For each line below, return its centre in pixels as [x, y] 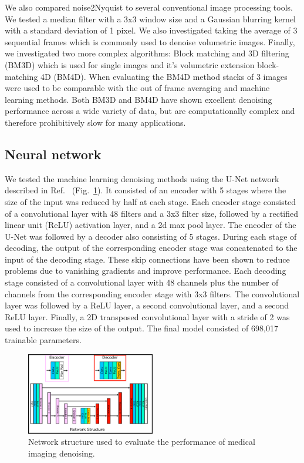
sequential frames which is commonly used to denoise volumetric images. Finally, [150, 41]
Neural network [53, 154]
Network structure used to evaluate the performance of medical [142, 442]
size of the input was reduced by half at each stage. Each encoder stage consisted [151, 201]
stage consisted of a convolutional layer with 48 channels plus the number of [142, 282]
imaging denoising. [62, 453]
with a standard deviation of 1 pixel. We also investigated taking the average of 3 [151, 30]
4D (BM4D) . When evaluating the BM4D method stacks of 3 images [164, 76]
